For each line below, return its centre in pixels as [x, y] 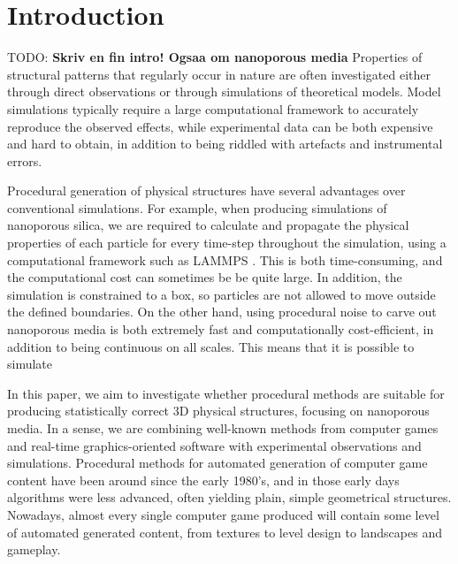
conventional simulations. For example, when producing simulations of [197, 207]
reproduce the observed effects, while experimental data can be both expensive [220, 126]
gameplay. [34, 549]
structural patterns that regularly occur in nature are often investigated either [219, 74]
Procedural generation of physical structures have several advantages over [206, 191]
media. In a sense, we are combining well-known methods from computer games [223, 428]
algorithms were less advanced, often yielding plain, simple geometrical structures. [229, 497]
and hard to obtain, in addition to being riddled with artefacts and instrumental [225, 144]
